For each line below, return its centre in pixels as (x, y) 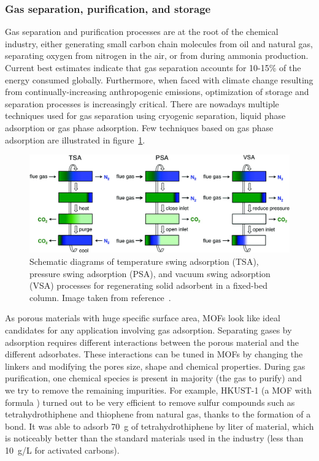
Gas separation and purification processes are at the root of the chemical (142, 32)
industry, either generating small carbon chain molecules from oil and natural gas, (159, 43)
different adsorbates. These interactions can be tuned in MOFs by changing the (154, 354)
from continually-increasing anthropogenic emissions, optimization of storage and (157, 92)
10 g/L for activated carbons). (62, 450)
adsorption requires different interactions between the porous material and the (152, 342)
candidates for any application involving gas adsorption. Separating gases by (148, 330)
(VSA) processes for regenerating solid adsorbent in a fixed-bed (148, 285)
